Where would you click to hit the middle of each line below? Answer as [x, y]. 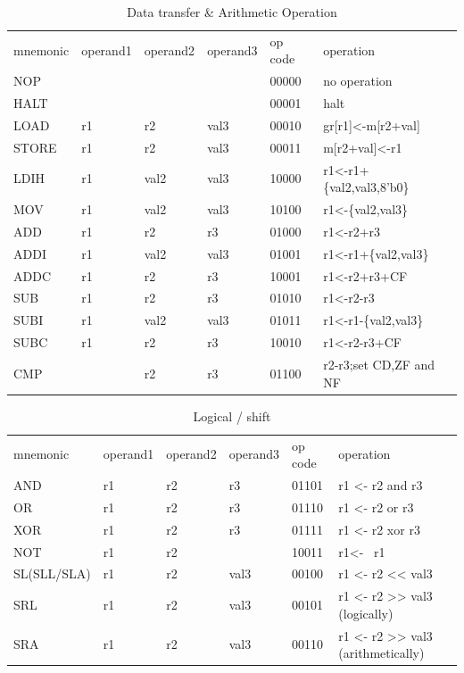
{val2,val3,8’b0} [366, 187]
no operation [358, 81]
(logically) [366, 613]
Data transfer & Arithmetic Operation [232, 12]
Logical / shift [232, 415]
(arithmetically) [381, 653]
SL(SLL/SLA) [52, 573]
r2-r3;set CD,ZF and [379, 364]
